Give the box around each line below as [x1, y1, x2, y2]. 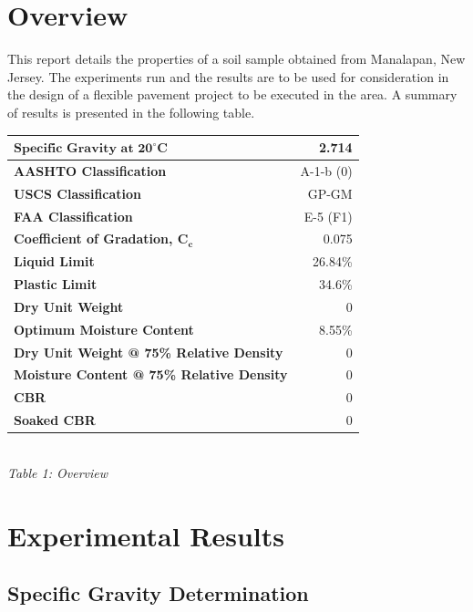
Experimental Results [7, 516, 284, 554]
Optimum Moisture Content [14, 319, 194, 338]
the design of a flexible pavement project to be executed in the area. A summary [7, 85, 458, 104]
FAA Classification [14, 206, 133, 225]
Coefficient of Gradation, [14, 229, 173, 248]
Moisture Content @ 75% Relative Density [14, 365, 288, 384]
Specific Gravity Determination [7, 579, 309, 607]
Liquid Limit [14, 252, 95, 271]
